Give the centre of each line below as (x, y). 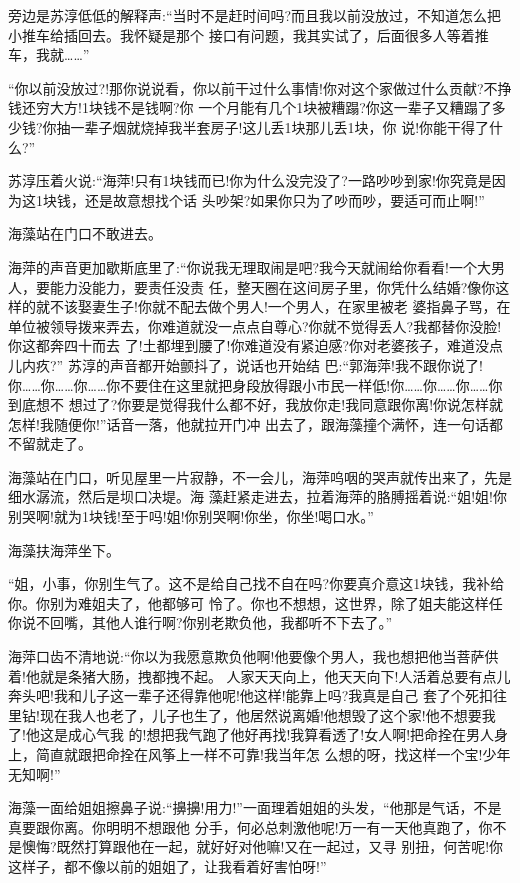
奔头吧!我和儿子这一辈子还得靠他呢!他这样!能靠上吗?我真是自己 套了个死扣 (250, 695)
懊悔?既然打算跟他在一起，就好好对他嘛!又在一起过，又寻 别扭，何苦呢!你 (262, 846)
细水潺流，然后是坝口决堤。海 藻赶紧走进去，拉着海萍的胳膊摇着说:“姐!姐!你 (257, 496)
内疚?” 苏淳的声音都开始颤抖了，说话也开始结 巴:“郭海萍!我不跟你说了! (252, 364)
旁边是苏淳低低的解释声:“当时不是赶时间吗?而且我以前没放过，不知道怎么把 (255, 15)
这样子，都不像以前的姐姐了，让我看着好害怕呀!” (167, 865)
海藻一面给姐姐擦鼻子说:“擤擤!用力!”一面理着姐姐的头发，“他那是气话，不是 (255, 807)
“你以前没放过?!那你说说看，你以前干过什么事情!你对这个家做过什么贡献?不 (253, 87)
